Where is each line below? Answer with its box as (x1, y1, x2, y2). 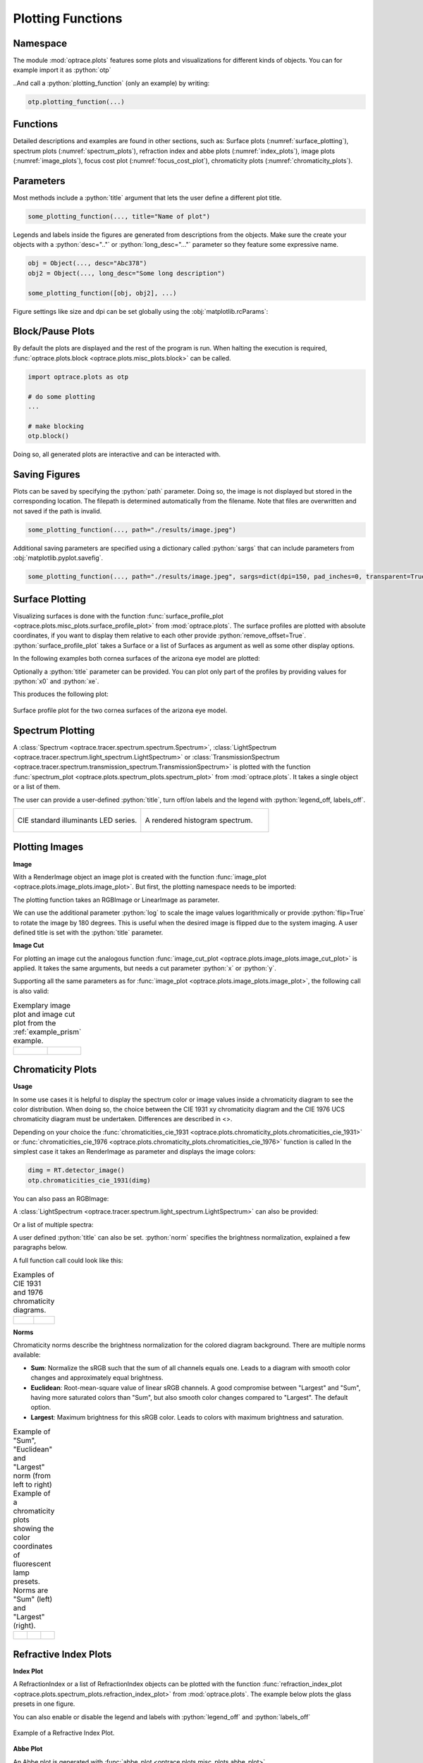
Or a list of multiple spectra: (13, 1220, 94, 1228)
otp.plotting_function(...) (27, 97, 125, 106)
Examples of (13, 1270, 54, 1280)
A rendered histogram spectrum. (145, 815, 253, 825)
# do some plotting (27, 392, 95, 401)
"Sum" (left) (13, 1594, 53, 1604)
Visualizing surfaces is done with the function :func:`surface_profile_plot (13, 611, 223, 620)
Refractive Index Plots (13, 1648, 112, 1660)
